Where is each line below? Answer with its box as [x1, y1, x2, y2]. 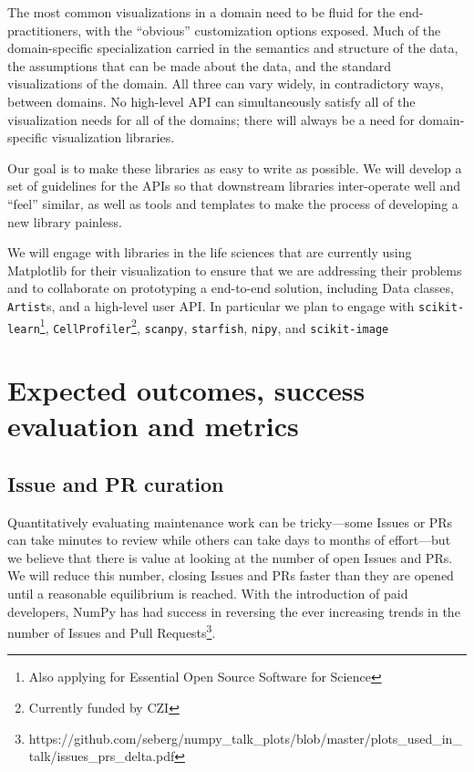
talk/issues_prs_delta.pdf [28, 746, 175, 766]
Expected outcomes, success [7, 371, 366, 409]
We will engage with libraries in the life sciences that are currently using [7, 243, 412, 262]
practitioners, [7, 20, 82, 39]
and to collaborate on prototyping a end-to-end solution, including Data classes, [7, 278, 454, 297]
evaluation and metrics [7, 407, 299, 444]
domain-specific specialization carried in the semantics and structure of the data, [7, 38, 459, 57]
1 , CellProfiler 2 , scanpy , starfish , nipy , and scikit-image [39, 315, 389, 337]
